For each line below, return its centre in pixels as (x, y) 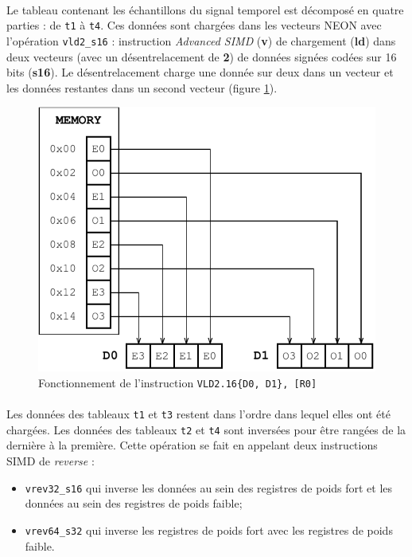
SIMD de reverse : (51, 461)
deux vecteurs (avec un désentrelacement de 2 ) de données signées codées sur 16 (202, 56)
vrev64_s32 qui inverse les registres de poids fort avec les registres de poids (209, 530)
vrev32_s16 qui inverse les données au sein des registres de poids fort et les (209, 487)
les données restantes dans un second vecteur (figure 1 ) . (142, 87)
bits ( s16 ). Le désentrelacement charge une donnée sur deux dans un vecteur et (200, 72)
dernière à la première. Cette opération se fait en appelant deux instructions (192, 445)
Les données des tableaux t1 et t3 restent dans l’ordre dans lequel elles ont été (198, 414)
